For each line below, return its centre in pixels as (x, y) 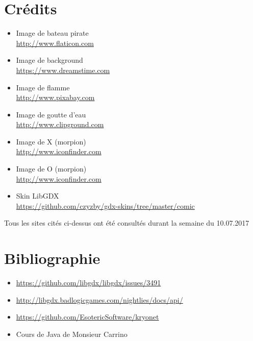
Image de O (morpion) (51, 169)
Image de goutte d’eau (51, 114)
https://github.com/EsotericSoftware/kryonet (87, 317)
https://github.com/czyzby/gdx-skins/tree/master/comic (105, 205)
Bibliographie (52, 258)
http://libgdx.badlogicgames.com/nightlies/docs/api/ (99, 299)
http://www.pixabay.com (55, 97)
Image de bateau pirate (52, 33)
